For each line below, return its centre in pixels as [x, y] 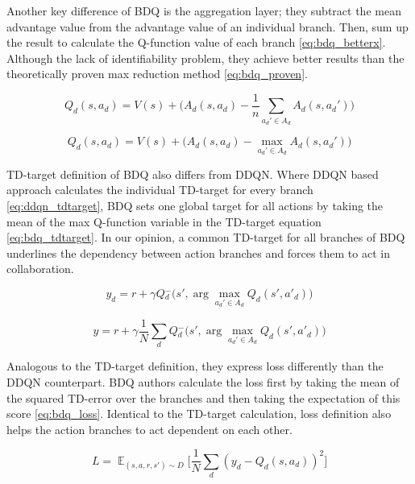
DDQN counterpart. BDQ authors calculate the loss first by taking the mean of [203, 381]
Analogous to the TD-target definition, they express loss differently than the [195, 366]
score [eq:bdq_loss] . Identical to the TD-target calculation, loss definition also [199, 414]
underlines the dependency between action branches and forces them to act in [198, 252]
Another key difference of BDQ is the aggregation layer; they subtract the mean [204, 10]
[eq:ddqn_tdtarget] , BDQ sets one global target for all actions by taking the [195, 205]
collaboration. [40, 269]
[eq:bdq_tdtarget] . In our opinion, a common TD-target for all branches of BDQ [206, 237]
